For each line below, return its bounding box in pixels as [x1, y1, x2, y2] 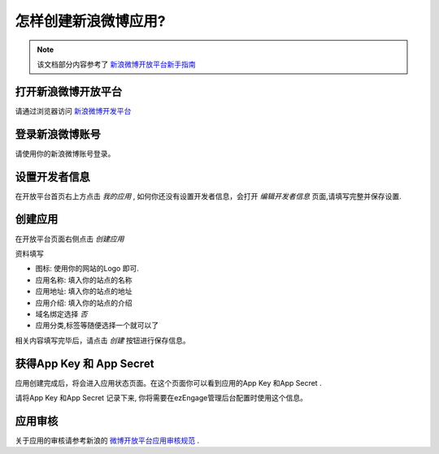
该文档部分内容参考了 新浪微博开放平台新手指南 [37, 59, 196, 69]
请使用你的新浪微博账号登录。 [15, 149, 115, 158]
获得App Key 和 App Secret [15, 357, 154, 370]
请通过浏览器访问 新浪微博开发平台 [15, 106, 132, 115]
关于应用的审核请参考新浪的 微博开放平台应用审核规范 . [15, 435, 199, 445]
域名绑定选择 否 [35, 309, 88, 318]
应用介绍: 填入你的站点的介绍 [35, 297, 133, 308]
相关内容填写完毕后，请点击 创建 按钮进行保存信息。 [15, 335, 190, 345]
